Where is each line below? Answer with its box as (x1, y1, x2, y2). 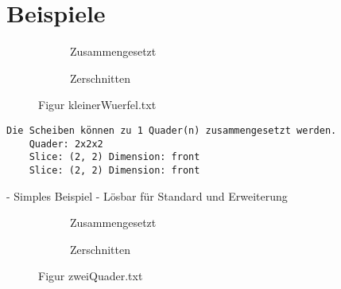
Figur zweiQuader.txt (38, 268, 143, 284)
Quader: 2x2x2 (29, 138, 103, 150)
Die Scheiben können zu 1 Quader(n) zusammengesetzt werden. (6, 124, 337, 136)
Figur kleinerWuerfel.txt (38, 96, 157, 113)
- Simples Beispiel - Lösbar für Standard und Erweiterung (6, 187, 288, 204)
